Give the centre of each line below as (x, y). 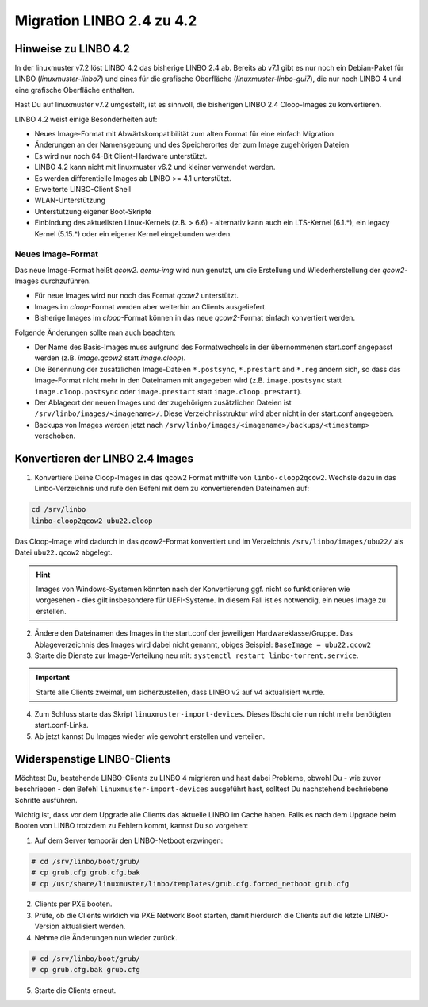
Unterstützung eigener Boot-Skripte (93, 211)
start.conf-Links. (61, 725)
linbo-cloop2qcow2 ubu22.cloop (92, 521)
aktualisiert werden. (93, 926)
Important (53, 678)
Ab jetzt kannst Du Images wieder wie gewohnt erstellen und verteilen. (150, 736)
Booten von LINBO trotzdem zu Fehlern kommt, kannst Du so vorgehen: (132, 826)
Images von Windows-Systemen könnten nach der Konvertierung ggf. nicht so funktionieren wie (193, 589)
